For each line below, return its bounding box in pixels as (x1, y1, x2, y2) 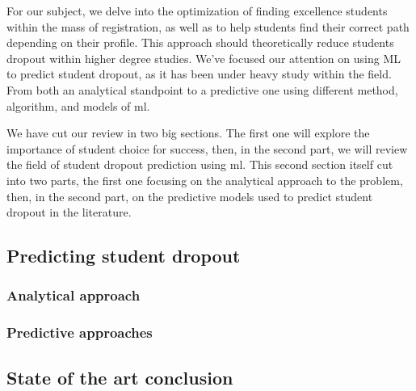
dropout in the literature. (6, 204, 132, 221)
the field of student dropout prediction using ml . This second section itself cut (6, 156, 393, 173)
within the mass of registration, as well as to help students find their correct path (6, 18, 410, 35)
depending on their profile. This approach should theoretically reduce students (6, 34, 394, 51)
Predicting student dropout (6, 243, 241, 268)
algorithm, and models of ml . (6, 97, 150, 114)
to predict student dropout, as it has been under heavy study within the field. (6, 65, 392, 82)
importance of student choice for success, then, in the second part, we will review (6, 140, 408, 157)
